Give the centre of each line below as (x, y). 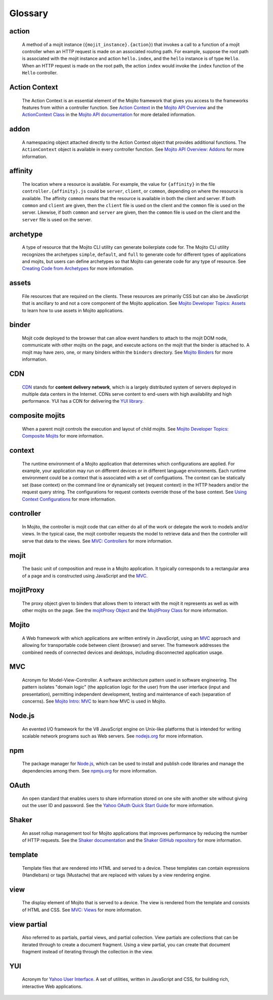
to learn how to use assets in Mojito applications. (73, 310)
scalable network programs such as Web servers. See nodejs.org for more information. (112, 736)
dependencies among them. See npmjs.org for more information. (89, 771)
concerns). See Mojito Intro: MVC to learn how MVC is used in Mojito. (94, 701)
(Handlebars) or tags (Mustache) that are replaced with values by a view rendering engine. (116, 875)
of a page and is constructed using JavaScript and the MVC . (85, 575)
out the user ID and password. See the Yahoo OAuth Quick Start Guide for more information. (118, 805)
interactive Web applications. (52, 986)
